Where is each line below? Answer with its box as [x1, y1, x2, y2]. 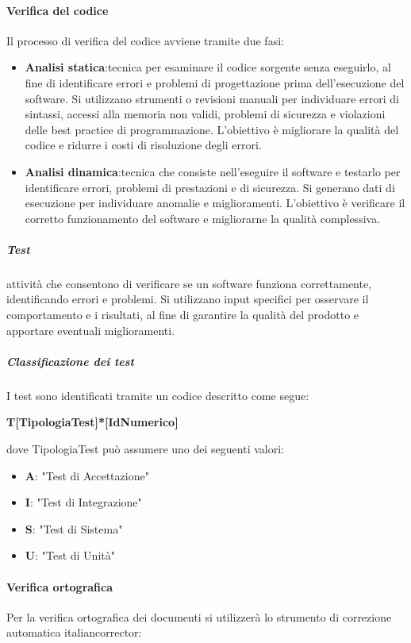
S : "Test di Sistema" [25, 520, 123, 537]
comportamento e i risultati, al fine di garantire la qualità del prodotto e [6, 306, 359, 323]
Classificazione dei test [6, 352, 134, 369]
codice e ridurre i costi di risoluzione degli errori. [25, 137, 262, 153]
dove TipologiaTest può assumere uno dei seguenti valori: [6, 441, 284, 457]
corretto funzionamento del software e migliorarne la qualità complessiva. [25, 210, 381, 226]
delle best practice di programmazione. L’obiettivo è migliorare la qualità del [25, 121, 399, 137]
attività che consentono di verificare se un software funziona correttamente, [6, 275, 372, 291]
